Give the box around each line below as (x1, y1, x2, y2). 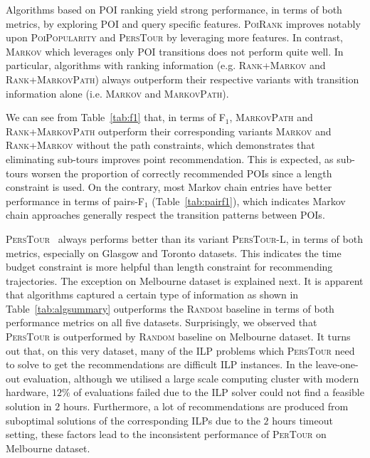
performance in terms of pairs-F (6, 193, 144, 208)
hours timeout (272, 412, 333, 427)
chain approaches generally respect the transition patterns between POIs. (6, 207, 325, 222)
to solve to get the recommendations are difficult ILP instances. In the (6, 357, 312, 372)
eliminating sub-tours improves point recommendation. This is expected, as (6, 151, 334, 166)
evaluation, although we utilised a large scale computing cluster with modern (23, 370, 359, 385)
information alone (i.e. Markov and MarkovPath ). (6, 85, 229, 100)
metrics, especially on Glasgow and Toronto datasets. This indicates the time (6, 245, 342, 260)
